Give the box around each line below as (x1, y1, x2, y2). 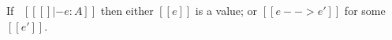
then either (100, 2, 154, 18)
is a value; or (195, 2, 258, 18)
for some (344, 2, 386, 18)
